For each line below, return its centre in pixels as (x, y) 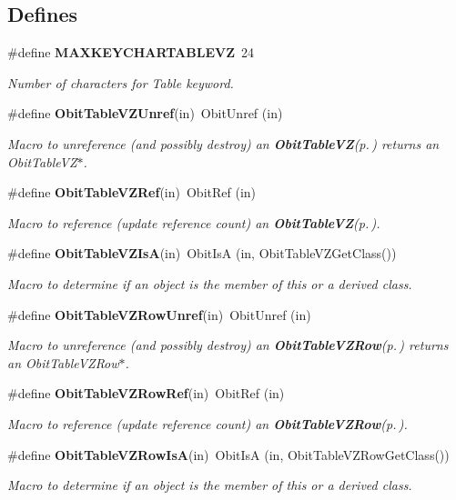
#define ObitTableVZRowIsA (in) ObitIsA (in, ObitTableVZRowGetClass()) (228, 454)
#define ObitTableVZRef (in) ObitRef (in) (132, 192)
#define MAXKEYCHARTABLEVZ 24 (131, 52)
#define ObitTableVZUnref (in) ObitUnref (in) (145, 113)
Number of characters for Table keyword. (121, 82)
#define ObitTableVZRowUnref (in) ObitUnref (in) (159, 314)
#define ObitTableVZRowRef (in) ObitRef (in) (146, 393)
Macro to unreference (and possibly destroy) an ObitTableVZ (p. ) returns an (223, 143)
